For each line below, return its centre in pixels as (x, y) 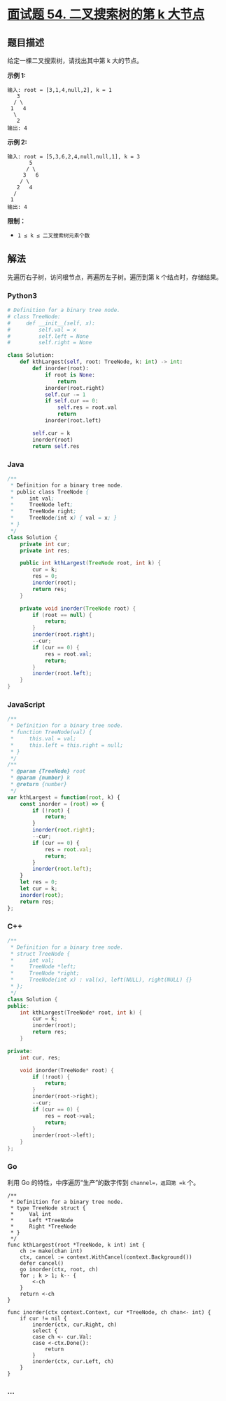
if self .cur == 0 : (71, 401)
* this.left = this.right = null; (67, 745)
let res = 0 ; (39, 882)
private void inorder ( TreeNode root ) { (78, 608)
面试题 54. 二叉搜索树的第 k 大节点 (106, 14)
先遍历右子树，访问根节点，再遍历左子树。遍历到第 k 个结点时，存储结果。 (115, 277)
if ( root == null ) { (62, 615)
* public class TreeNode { (50, 492)
